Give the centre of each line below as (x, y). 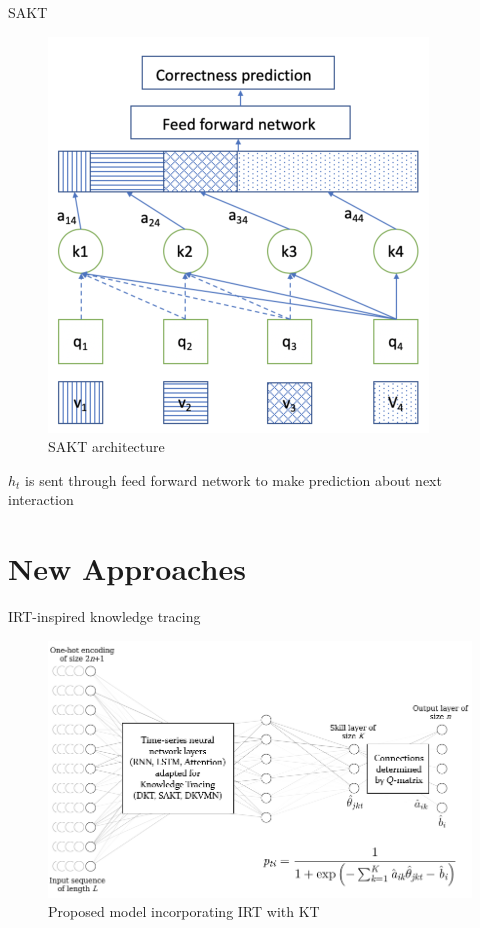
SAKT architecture (106, 446)
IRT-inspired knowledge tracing (104, 616)
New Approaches (127, 568)
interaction (41, 499)
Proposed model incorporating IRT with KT (184, 911)
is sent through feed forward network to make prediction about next (233, 479)
